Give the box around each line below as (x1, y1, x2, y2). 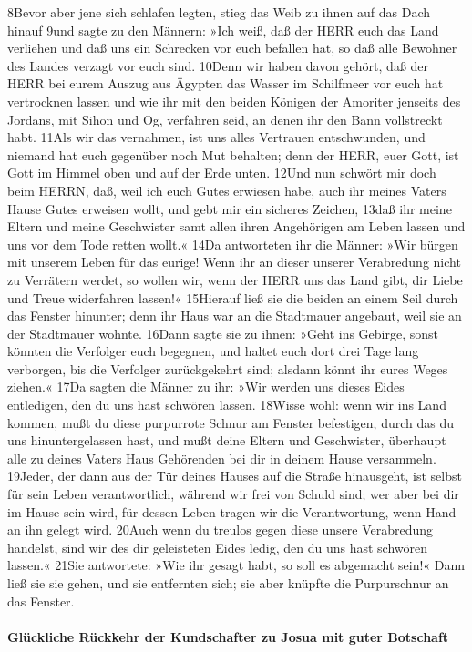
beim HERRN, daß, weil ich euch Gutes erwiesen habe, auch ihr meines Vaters (7, 180, 446, 199)
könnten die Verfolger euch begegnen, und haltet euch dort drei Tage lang (7, 341, 419, 361)
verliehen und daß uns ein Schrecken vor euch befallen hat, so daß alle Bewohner (7, 38, 457, 57)
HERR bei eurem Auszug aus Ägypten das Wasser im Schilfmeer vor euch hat (7, 74, 444, 93)
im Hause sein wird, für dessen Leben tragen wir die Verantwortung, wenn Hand (7, 502, 457, 521)
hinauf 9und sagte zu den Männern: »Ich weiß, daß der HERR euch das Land (7, 20, 439, 39)
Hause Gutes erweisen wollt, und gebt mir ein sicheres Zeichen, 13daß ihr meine (7, 199, 452, 218)
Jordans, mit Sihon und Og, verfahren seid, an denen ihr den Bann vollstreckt (7, 109, 443, 128)
